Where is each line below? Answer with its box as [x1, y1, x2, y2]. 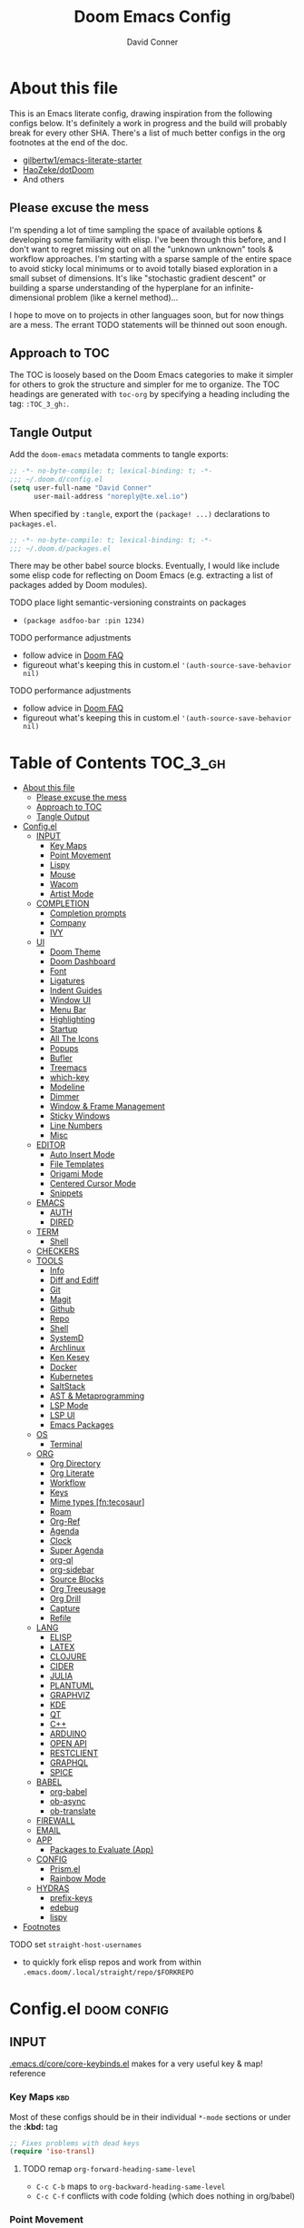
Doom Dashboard [49, 956, 116, 967]
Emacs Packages [49, 1419, 114, 1430]
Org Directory [49, 1458, 102, 1469]
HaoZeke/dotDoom [22, 164, 94, 174]
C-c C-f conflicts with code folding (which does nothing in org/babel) [35, 2191, 296, 2202]
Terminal [49, 1438, 83, 1450]
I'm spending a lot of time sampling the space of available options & [9, 224, 263, 235]
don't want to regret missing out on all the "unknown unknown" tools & [9, 244, 274, 254]
